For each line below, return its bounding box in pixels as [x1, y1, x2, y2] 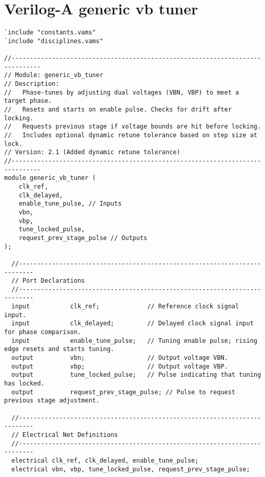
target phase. [4, 97, 52, 105]
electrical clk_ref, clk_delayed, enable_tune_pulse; [11, 456, 199, 464]
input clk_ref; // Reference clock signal [11, 303, 239, 310]
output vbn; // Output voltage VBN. [11, 354, 228, 362]
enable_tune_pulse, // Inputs [18, 200, 122, 208]
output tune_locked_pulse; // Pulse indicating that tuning [11, 371, 261, 379]
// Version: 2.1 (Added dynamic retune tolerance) [4, 149, 180, 156]
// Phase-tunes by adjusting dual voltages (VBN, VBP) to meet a [4, 88, 239, 96]
